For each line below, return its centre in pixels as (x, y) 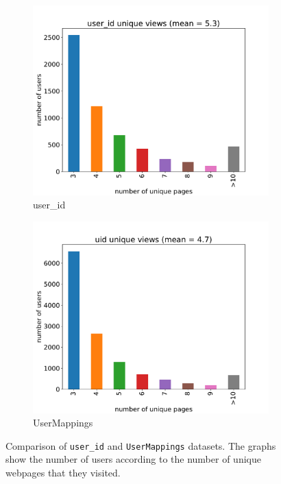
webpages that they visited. (63, 472)
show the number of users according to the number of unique (133, 459)
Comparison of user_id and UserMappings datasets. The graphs (141, 445)
